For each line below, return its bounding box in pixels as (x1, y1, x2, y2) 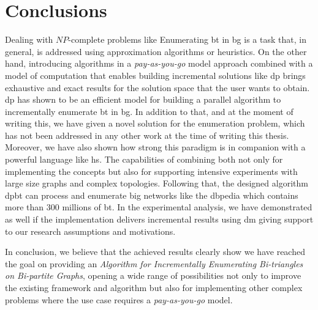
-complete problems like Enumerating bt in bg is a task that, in (68, 33, 306, 46)
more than (5, 201, 44, 213)
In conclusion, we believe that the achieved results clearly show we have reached (5, 245, 305, 258)
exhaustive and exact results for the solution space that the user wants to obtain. (5, 81, 310, 94)
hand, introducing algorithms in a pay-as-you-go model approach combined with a (5, 57, 313, 70)
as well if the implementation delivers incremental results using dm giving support (5, 213, 314, 226)
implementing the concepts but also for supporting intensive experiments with (5, 164, 298, 177)
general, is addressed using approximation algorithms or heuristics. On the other (5, 45, 307, 57)
